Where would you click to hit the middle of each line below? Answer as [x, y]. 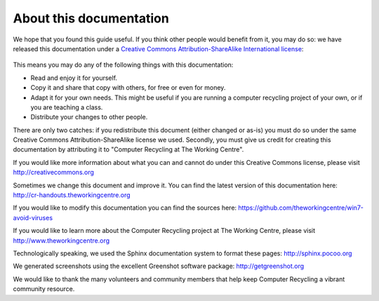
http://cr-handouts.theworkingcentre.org [72, 195]
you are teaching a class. [67, 107]
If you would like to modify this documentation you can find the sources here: [125, 208]
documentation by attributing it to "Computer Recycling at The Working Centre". [128, 149]
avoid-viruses [33, 218]
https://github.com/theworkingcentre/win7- [301, 208]
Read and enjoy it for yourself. [74, 78]
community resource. [44, 289]
